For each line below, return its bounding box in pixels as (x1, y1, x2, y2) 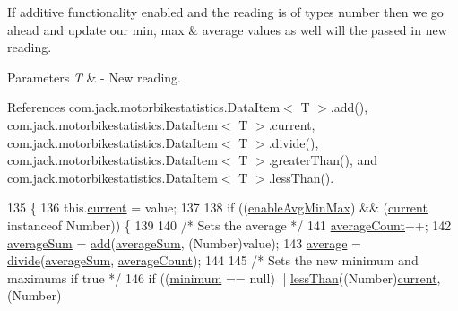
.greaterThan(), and (268, 151, 378, 169)
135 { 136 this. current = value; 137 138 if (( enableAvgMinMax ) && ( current (7, 198, 428, 217)
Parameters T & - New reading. (7, 67, 181, 86)
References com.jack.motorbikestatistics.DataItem (7, 98, 281, 117)
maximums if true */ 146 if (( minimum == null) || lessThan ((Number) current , (7, 268, 441, 287)
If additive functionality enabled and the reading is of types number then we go (7, 3, 444, 21)
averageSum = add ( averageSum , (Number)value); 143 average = (7, 233, 361, 252)
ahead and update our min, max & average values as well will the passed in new (7, 20, 447, 39)
